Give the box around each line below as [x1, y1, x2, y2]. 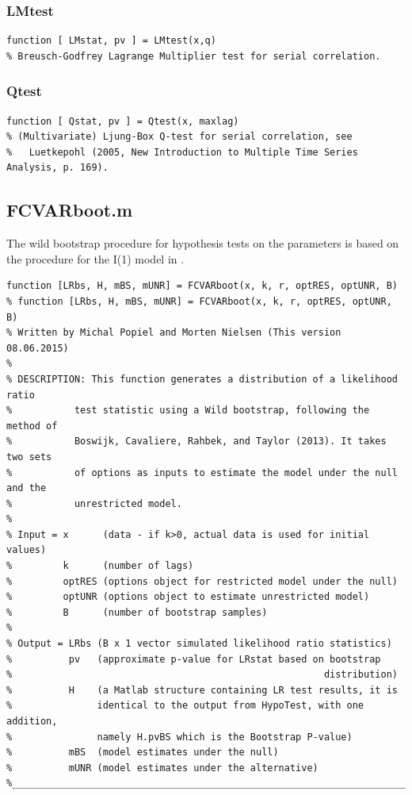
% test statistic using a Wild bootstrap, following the [6, 405, 370, 417]
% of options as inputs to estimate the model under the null [6, 467, 398, 478]
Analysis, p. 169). [6, 162, 109, 174]
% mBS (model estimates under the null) [6, 747, 279, 759]
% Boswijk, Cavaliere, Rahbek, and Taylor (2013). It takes [6, 436, 387, 447]
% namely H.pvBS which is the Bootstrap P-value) [6, 731, 353, 743]
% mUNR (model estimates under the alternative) [6, 762, 319, 774]
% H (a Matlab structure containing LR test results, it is [6, 684, 398, 696]
